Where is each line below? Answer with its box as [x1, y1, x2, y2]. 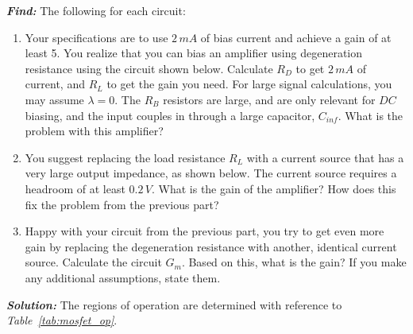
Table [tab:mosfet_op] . [6, 312, 118, 328]
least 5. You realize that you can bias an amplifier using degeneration [25, 45, 363, 61]
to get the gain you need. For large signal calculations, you [106, 76, 392, 92]
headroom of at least [25, 180, 125, 196]
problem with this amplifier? [25, 122, 164, 139]
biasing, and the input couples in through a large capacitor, [25, 107, 315, 123]
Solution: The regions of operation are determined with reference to [6, 296, 342, 313]
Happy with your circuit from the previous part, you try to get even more [25, 223, 384, 239]
